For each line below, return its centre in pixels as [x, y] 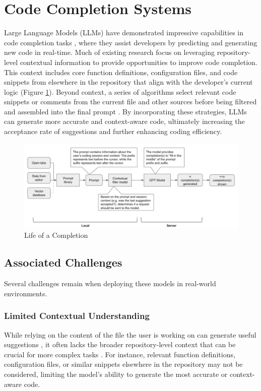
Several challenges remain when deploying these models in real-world [110, 283]
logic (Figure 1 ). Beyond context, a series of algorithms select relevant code [120, 91]
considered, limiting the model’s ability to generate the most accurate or [116, 374]
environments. [26, 293]
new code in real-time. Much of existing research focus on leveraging [110, 52]
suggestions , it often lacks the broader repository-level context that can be [120, 344]
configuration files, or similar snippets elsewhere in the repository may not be [123, 364]
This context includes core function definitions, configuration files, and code [121, 72]
